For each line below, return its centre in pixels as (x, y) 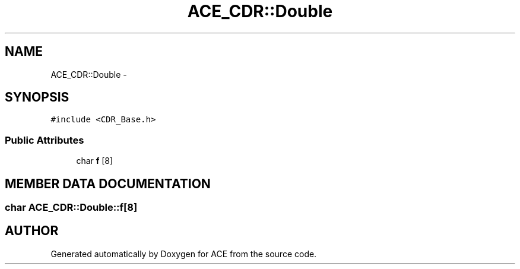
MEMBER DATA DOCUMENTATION (108, 183)
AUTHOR (32, 231)
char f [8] (95, 161)
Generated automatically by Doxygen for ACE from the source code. (184, 254)
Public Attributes (45, 140)
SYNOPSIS (37, 97)
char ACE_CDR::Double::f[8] (71, 208)
